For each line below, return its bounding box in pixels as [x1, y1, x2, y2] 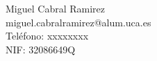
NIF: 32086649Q [6, 42, 76, 56]
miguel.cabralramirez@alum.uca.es [6, 15, 151, 29]
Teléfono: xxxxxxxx [6, 28, 89, 43]
